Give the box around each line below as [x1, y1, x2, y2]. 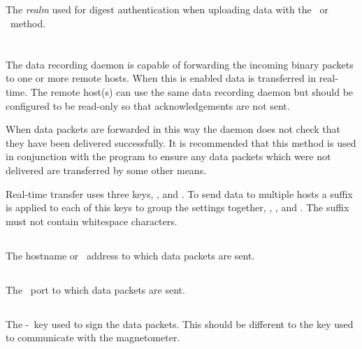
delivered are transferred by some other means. [6, 162, 207, 177]
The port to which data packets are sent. [6, 282, 185, 297]
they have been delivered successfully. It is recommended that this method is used [6, 135, 356, 150]
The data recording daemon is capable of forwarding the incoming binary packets [6, 57, 354, 71]
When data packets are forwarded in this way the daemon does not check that [6, 122, 341, 136]
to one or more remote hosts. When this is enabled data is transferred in [6, 71, 317, 85]
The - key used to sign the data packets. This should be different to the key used [6, 316, 354, 331]
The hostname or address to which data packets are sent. [6, 248, 255, 262]
